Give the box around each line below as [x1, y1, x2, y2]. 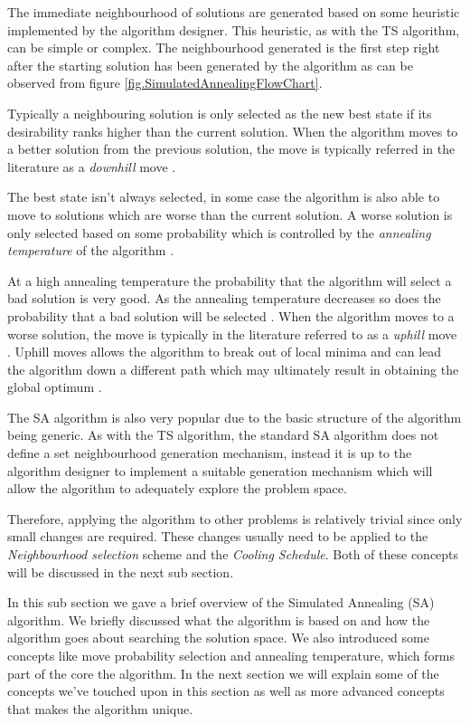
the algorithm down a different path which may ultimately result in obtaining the [7, 359, 459, 378]
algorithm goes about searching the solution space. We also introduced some [7, 628, 429, 647]
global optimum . [7, 377, 102, 396]
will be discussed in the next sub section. [7, 562, 234, 581]
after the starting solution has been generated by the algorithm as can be [7, 55, 413, 74]
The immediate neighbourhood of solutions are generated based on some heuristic [7, 3, 460, 21]
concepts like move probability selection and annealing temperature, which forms [7, 646, 456, 664]
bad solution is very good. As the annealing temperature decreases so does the [7, 289, 441, 308]
